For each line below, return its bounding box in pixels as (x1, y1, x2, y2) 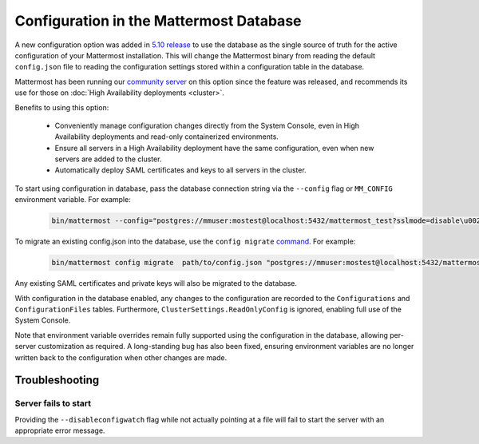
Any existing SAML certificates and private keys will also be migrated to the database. (14, 279, 298, 288)
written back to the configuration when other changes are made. (14, 352, 228, 363)
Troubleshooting (14, 374, 100, 387)
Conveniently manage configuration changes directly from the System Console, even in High (54, 121, 359, 130)
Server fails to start (14, 398, 92, 409)
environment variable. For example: (14, 195, 131, 204)
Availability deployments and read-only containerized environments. (54, 132, 279, 141)
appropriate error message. (14, 426, 105, 435)
